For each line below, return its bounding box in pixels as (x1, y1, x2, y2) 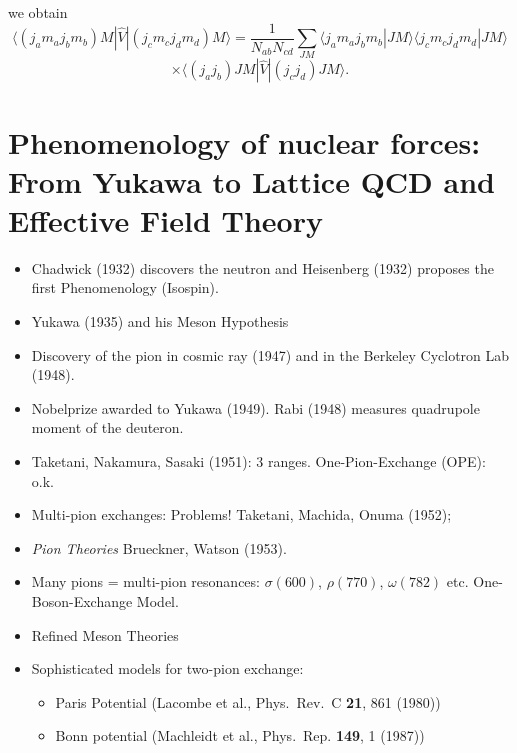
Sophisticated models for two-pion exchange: (31, 658, 304, 679)
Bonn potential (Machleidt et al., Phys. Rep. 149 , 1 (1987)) (55, 725, 425, 746)
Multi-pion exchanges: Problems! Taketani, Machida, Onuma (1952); (31, 504, 452, 525)
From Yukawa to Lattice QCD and (8, 160, 495, 201)
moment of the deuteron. (31, 417, 184, 438)
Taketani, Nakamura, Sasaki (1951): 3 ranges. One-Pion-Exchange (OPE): (31, 451, 486, 472)
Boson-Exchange (31, 591, 133, 612)
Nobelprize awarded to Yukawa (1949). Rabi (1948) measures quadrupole (31, 397, 480, 418)
